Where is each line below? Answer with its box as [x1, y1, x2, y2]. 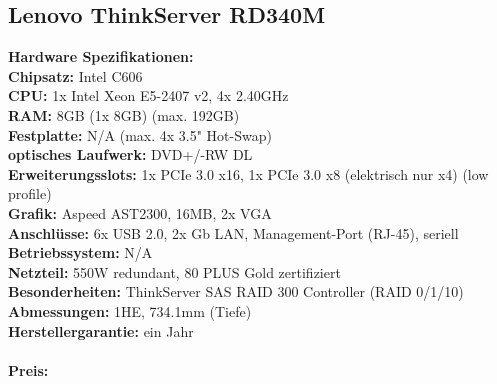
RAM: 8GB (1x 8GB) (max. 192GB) [8, 104, 240, 125]
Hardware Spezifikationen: [8, 46, 194, 67]
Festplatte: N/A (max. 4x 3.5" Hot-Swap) [8, 124, 272, 145]
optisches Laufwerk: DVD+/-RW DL [8, 144, 253, 165]
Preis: [8, 359, 49, 380]
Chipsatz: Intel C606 [8, 65, 143, 86]
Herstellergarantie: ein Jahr [8, 320, 194, 341]
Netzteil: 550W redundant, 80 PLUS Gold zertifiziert [8, 261, 341, 282]
